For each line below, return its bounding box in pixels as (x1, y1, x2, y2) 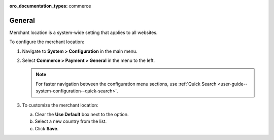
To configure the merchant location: (9, 39, 85, 45)
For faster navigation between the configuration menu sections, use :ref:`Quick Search (36, 81, 217, 87)
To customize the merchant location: (22, 102, 98, 108)
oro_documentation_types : (9, 3, 68, 9)
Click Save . (35, 125, 59, 131)
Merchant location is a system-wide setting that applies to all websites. (9, 29, 158, 36)
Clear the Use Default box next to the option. (35, 112, 129, 118)
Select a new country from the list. (35, 118, 107, 124)
